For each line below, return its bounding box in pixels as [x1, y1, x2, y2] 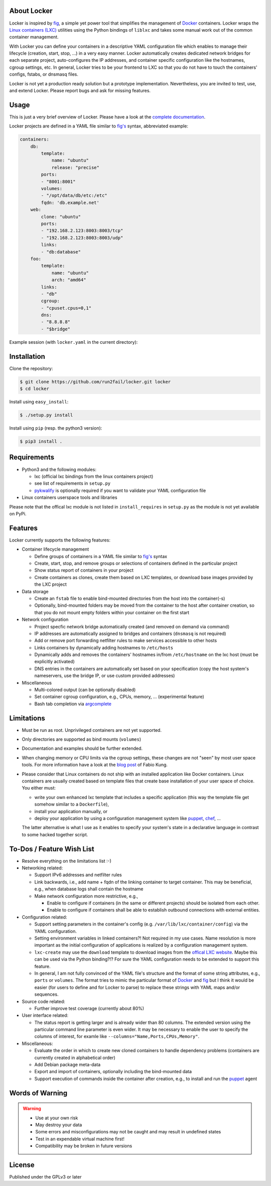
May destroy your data [35, 1122, 82, 1128]
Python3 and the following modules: [22, 466, 96, 472]
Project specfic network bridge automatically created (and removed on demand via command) [34, 623, 230, 629]
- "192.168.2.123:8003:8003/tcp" [41, 228, 123, 233]
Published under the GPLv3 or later [9, 1174, 82, 1180]
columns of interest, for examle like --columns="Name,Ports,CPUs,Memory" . [34, 1033, 200, 1039]
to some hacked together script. [22, 831, 88, 838]
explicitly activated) [34, 658, 75, 665]
